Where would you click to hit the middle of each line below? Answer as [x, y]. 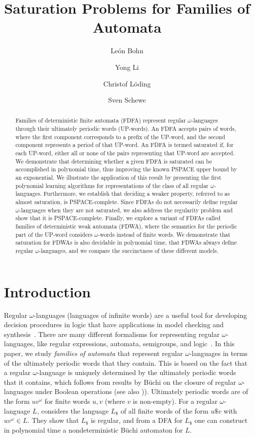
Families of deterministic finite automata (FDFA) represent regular [101, 120]
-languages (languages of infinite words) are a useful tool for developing [140, 315]
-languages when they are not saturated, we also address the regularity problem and [126, 210]
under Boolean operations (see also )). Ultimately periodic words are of [141, 391]
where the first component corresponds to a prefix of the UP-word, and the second [120, 136]
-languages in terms [218, 353]
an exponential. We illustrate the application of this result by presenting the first [118, 177]
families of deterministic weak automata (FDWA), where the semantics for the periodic [126, 226]
